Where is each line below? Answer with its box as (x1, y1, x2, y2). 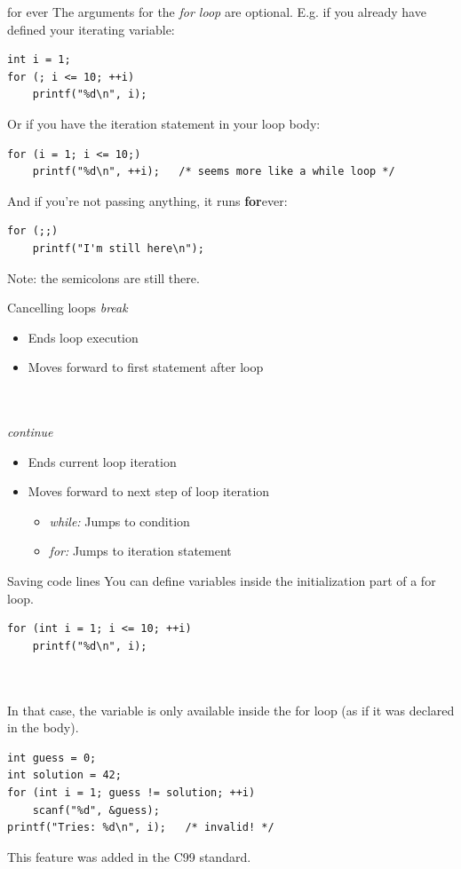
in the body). (7, 718, 79, 737)
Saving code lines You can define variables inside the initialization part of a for (7, 572, 436, 590)
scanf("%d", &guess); (32, 803, 160, 817)
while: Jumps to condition (49, 511, 190, 530)
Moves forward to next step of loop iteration (28, 482, 270, 501)
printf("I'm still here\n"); (32, 241, 204, 255)
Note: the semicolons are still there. (7, 268, 200, 287)
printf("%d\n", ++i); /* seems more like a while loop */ (32, 165, 395, 178)
